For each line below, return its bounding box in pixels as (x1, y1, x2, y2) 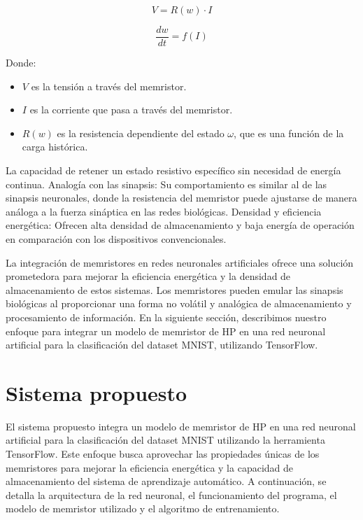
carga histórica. (22, 139, 88, 154)
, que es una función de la (234, 125, 344, 140)
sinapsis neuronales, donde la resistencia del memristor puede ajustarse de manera (6, 190, 357, 205)
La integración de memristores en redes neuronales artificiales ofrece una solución (6, 255, 354, 269)
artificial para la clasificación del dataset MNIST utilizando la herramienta (6, 433, 325, 447)
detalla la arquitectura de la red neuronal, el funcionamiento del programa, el (6, 487, 337, 502)
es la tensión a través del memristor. (31, 78, 187, 93)
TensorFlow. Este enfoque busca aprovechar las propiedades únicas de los (6, 447, 320, 461)
